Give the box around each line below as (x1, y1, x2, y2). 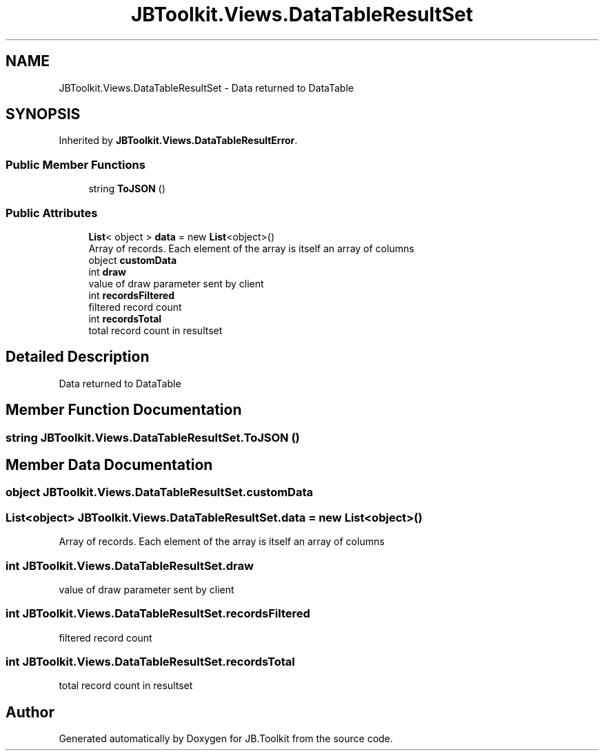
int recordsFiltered (88, 289, 174, 301)
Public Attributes (6, 205, 98, 220)
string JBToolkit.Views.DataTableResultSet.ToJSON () (6, 430, 300, 445)
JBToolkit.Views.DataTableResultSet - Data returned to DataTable (59, 81, 354, 94)
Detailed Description (6, 348, 150, 366)
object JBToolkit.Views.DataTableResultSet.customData (6, 485, 313, 500)
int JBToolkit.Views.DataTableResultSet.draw (6, 558, 254, 573)
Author (6, 703, 54, 721)
